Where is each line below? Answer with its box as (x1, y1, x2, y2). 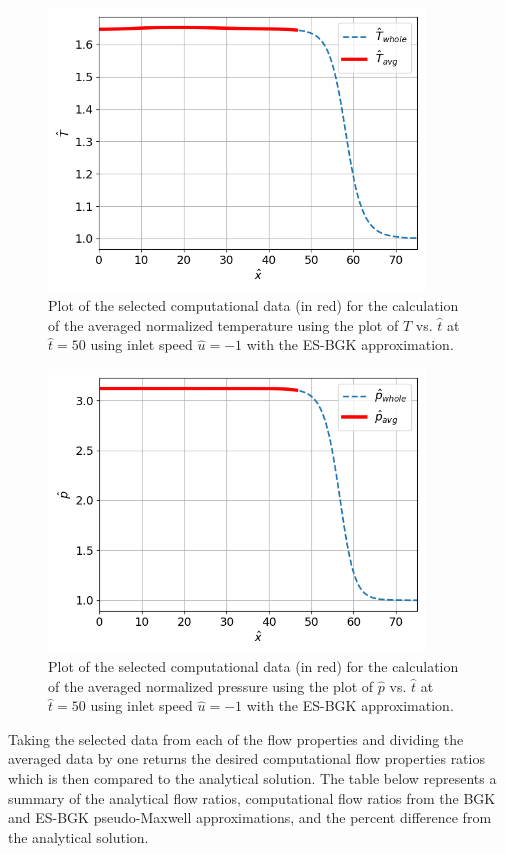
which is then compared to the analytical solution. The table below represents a (8, 768, 497, 789)
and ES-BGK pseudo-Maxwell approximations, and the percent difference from (8, 807, 492, 828)
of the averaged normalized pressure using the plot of (48, 675, 374, 696)
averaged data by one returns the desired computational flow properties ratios (8, 748, 485, 769)
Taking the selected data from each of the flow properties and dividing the (8, 728, 464, 749)
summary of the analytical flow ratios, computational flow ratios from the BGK (8, 787, 496, 808)
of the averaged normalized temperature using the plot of (48, 314, 399, 335)
